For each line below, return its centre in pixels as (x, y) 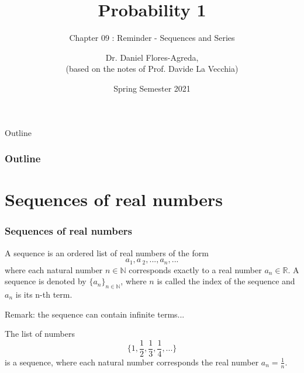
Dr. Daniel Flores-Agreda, (152, 57)
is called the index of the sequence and (226, 281)
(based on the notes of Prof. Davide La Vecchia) (152, 69)
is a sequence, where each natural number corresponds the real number (132, 362)
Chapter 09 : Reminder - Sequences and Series (152, 38)
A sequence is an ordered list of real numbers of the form (107, 252)
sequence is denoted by (46, 281)
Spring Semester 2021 (152, 88)
